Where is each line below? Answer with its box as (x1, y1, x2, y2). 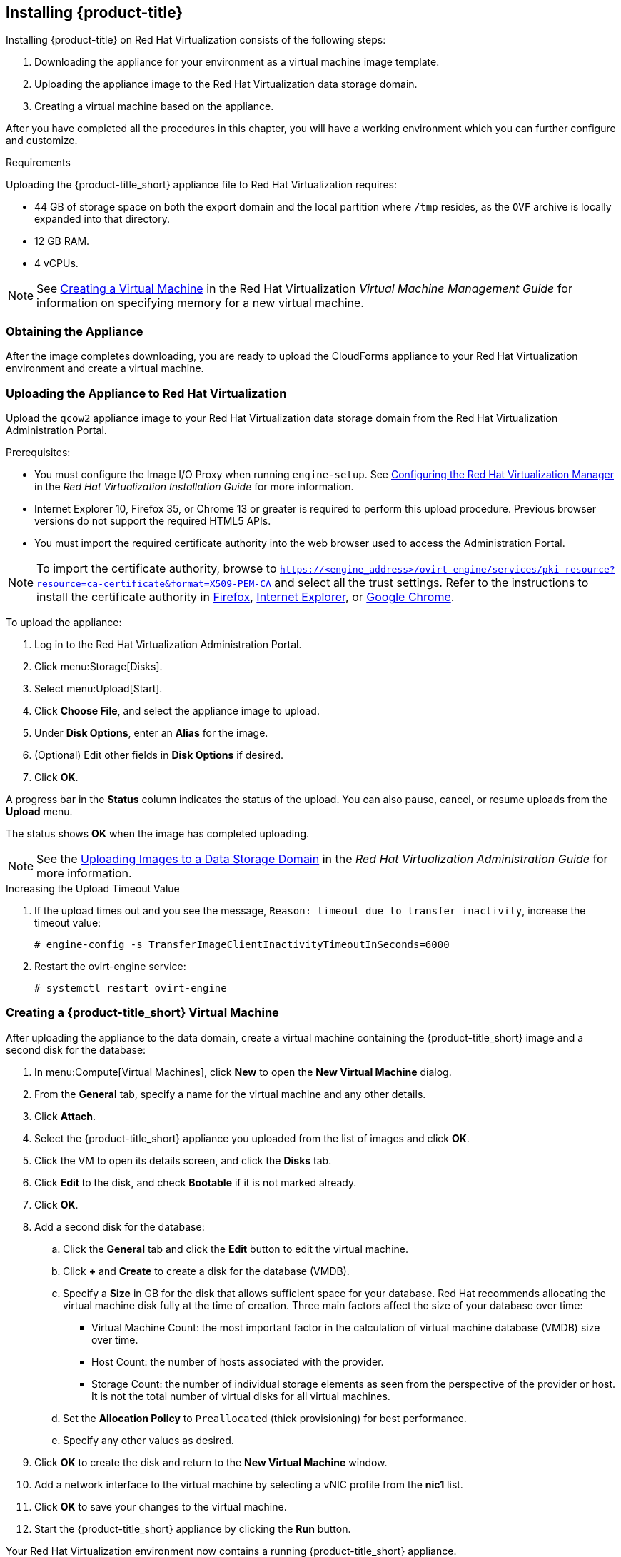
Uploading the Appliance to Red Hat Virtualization (6, 386, 287, 400)
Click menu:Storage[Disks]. (34, 660, 163, 672)
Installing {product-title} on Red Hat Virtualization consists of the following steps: (6, 34, 386, 46)
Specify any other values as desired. (63, 1433, 234, 1446)
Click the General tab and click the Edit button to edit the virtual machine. (63, 1242, 409, 1255)
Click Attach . (34, 1109, 96, 1122)
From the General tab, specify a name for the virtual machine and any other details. (34, 1087, 426, 1100)
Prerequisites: (6, 445, 71, 458)
